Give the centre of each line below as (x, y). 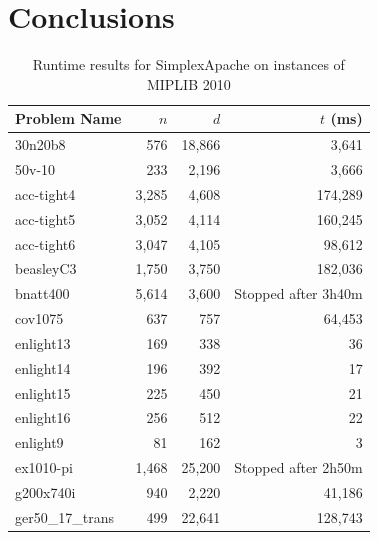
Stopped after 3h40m (298, 293)
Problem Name (68, 118)
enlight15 (43, 392)
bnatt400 (42, 293)
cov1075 (39, 318)
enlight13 (43, 342)
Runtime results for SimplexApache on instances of (188, 64)
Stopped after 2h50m (298, 467)
